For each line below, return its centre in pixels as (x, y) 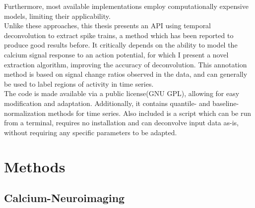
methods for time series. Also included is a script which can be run (150, 113)
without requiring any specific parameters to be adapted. (91, 132)
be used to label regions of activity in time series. (79, 83)
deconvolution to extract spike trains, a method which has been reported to (119, 35)
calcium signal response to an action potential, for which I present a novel (116, 54)
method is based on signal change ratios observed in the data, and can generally (126, 74)
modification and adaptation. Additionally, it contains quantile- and (107, 103)
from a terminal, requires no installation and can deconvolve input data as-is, (121, 123)
